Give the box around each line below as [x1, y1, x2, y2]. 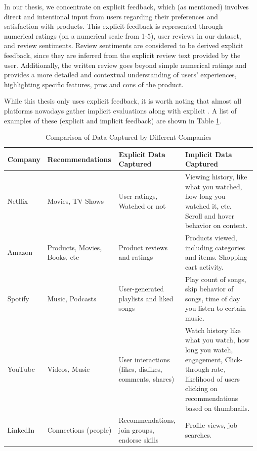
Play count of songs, [185, 274, 246, 284]
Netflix [7, 196, 28, 206]
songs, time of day [185, 293, 240, 303]
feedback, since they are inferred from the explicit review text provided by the [4, 50, 241, 60]
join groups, [118, 425, 154, 435]
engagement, [185, 354, 223, 364]
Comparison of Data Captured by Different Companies [45, 132, 212, 142]
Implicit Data [185, 149, 232, 159]
